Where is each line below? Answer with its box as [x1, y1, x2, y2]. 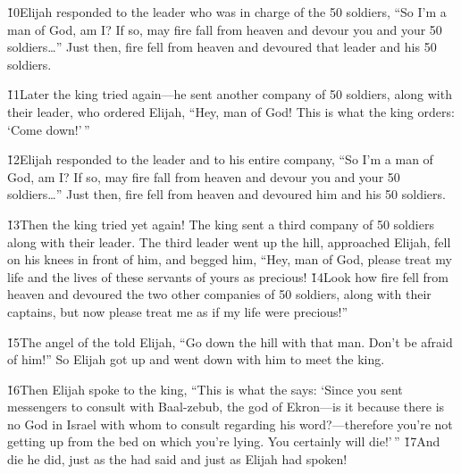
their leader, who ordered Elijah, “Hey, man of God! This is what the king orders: [7, 102, 455, 121]
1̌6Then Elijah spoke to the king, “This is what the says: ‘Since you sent [7, 379, 403, 398]
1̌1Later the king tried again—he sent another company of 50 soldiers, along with [7, 85, 452, 104]
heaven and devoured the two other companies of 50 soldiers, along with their [7, 285, 432, 304]
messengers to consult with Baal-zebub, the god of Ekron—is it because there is [7, 397, 445, 416]
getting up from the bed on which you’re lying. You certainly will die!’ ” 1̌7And [7, 432, 440, 451]
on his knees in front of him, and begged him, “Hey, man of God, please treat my [7, 250, 452, 269]
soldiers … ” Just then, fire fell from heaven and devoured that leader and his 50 [7, 37, 437, 56]
